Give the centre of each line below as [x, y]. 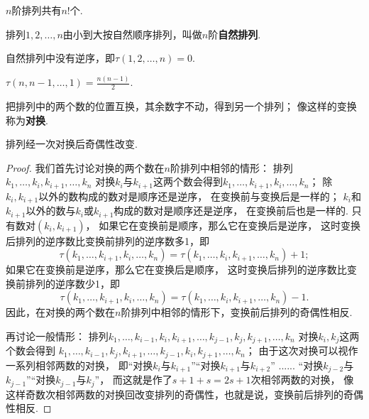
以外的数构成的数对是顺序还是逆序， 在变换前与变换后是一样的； [189, 196]
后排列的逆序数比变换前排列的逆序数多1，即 [108, 240]
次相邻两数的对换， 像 [302, 380]
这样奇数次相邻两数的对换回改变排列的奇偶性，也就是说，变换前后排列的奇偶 [184, 394]
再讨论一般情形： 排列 [57, 336]
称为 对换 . [27, 120]
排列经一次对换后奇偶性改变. [72, 144]
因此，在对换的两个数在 [60, 312]
